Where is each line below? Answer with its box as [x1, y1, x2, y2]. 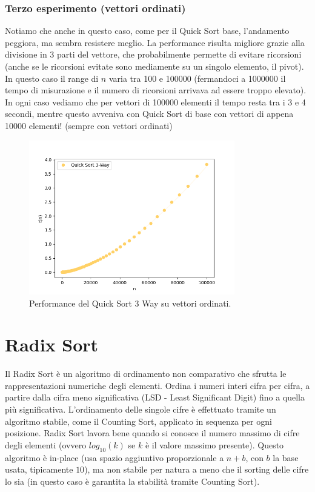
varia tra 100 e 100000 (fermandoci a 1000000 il [108, 71, 286, 84]
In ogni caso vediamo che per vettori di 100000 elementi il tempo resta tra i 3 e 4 [5, 95, 306, 108]
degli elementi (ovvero [5, 438, 87, 451]
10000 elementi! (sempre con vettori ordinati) [5, 119, 173, 131]
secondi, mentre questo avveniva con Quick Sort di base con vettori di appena [5, 107, 294, 120]
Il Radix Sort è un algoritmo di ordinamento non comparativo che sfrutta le [5, 367, 287, 380]
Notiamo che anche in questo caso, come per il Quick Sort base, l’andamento [5, 24, 290, 37]
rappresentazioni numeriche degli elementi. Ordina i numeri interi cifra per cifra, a [5, 379, 310, 391]
